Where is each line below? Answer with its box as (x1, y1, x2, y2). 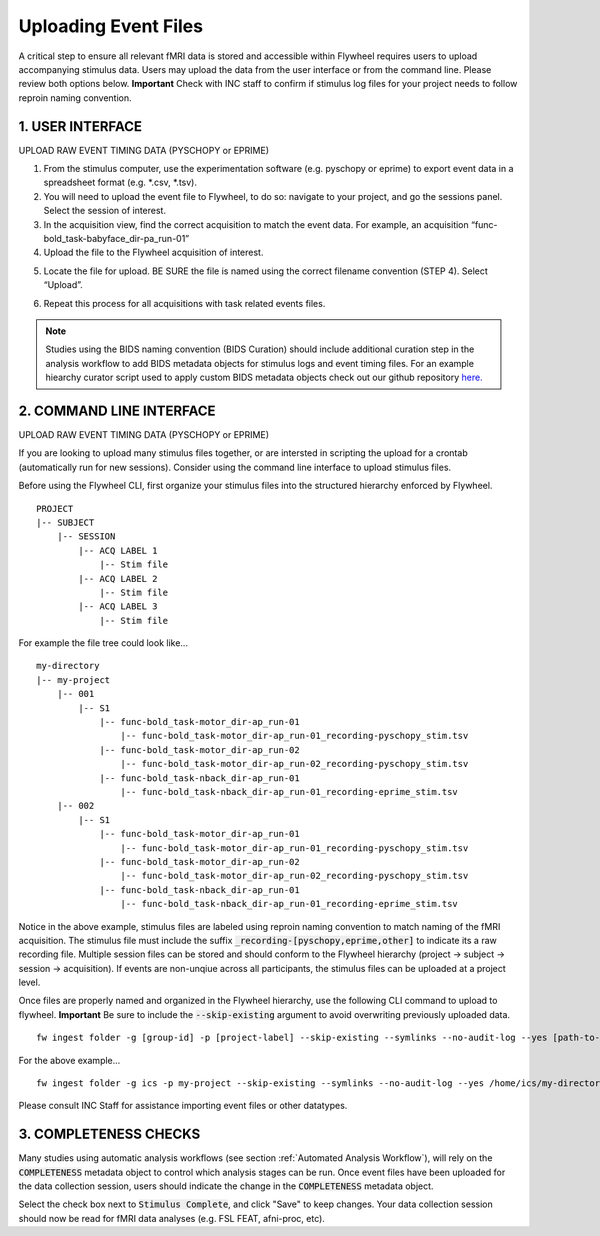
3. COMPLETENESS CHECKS (18, 1126, 201, 1143)
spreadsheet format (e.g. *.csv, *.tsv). (43, 176, 197, 189)
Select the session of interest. (43, 205, 167, 217)
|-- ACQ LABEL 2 (78, 573, 158, 584)
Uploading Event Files (18, 15, 204, 37)
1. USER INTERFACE (18, 118, 143, 135)
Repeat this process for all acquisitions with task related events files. (43, 297, 326, 309)
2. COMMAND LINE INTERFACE (18, 402, 216, 419)
